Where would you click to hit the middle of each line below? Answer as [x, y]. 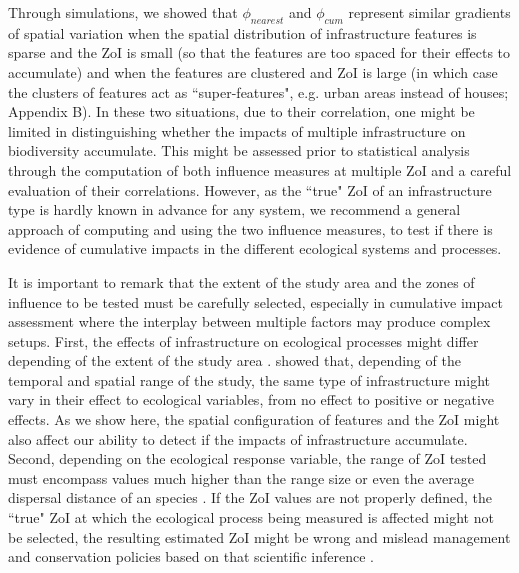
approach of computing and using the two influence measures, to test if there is [250, 228]
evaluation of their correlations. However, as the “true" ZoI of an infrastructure [250, 189]
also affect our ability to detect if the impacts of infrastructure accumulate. [238, 438]
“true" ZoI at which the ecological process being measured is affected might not [251, 517]
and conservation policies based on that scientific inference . [191, 556]
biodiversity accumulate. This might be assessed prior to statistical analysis [239, 150]
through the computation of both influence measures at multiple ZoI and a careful [260, 169]
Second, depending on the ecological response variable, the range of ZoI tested [247, 458]
